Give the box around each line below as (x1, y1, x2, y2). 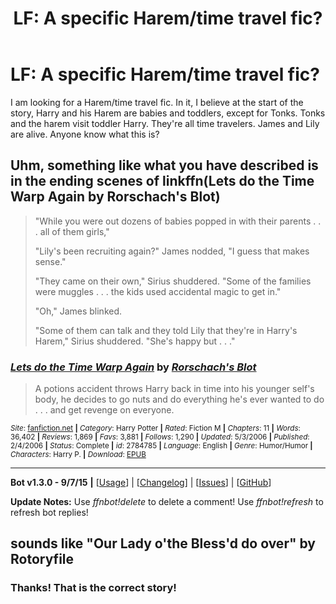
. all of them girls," (34, 225, 110, 237)
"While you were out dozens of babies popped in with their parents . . (34, 215, 322, 227)
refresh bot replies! (10, 507, 89, 519)
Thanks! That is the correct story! (10, 581, 177, 595)
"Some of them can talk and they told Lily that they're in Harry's (34, 324, 298, 336)
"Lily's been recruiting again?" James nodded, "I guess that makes (34, 245, 310, 257)
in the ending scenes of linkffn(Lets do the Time (10, 173, 315, 190)
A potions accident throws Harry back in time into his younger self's (34, 383, 315, 395)
